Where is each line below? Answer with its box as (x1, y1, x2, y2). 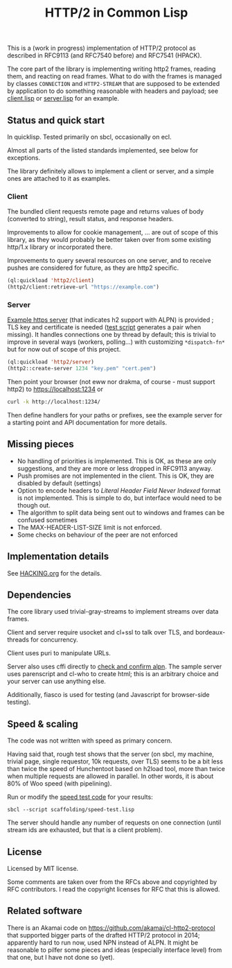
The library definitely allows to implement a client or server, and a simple (7, 167, 215, 175)
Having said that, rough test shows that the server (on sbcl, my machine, (7, 750, 215, 759)
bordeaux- (195, 628, 226, 637)
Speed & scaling (7, 718, 78, 729)
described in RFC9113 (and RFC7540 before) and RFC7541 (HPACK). (7, 51, 202, 60)
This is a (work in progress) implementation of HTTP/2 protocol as (7, 44, 196, 53)
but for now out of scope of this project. (7, 345, 121, 354)
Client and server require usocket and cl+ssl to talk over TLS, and (7, 628, 194, 637)
